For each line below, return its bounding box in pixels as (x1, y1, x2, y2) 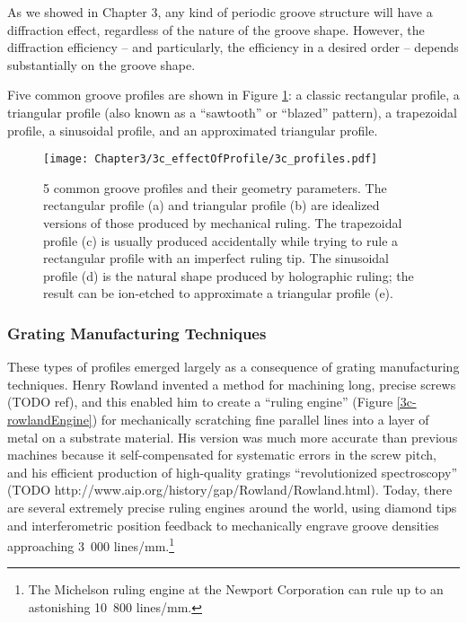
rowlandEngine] (7, 409, 93, 428)
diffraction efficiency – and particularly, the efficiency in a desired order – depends (7, 38, 459, 57)
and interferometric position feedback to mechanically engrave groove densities (7, 515, 439, 534)
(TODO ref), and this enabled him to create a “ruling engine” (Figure (7, 392, 393, 411)
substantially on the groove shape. (7, 55, 196, 74)
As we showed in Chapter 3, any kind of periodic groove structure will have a (7, 3, 433, 21)
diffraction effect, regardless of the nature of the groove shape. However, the (7, 20, 425, 39)
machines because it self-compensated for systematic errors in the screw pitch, (7, 445, 436, 464)
